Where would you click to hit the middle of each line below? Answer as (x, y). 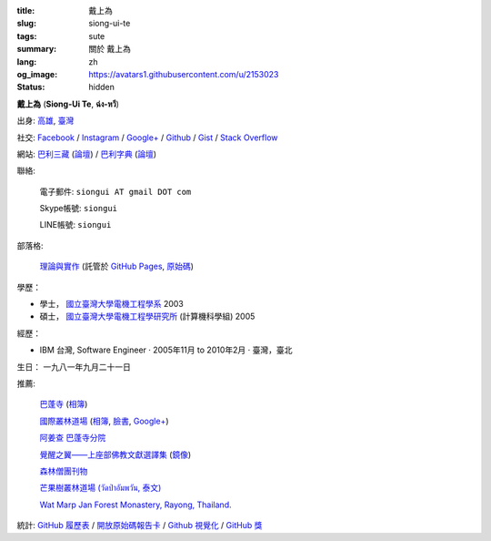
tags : (27, 36)
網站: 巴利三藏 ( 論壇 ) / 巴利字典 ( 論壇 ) (87, 154)
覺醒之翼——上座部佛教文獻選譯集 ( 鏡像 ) (115, 454)
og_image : (37, 74)
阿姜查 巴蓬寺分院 (73, 438)
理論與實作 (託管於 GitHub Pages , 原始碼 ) (117, 266)
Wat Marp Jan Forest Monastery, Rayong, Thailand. (135, 505)
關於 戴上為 (110, 49)
